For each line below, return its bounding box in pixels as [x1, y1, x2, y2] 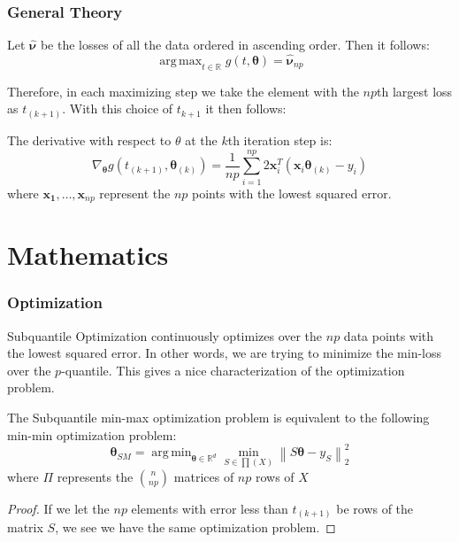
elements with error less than [131, 499, 288, 517]
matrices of [173, 467, 234, 485]
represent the [99, 183, 171, 202]
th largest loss [377, 81, 453, 100]
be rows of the [336, 499, 414, 517]
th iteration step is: [227, 130, 333, 149]
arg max [159, 55, 203, 68]
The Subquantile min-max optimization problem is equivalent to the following [7, 408, 430, 427]
